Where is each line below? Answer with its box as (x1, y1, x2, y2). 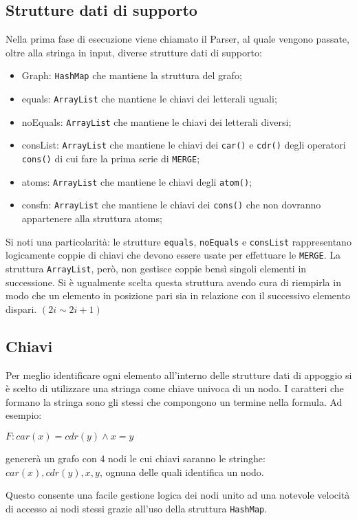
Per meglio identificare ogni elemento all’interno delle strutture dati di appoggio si (6, 367, 352, 382)
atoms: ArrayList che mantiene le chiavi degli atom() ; (21, 174, 252, 188)
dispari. (6, 301, 37, 316)
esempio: (6, 408, 42, 422)
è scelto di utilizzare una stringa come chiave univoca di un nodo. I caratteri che (6, 381, 344, 396)
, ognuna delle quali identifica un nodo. (99, 464, 264, 479)
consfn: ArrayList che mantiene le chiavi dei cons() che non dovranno (21, 197, 321, 212)
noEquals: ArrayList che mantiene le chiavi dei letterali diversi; (21, 114, 292, 129)
